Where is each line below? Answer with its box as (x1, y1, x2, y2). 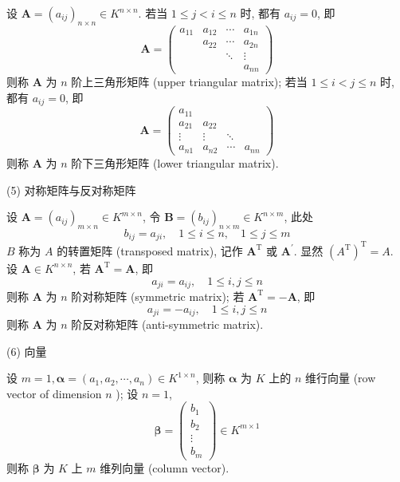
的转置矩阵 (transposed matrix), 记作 (57, 242, 243, 259)
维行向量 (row (304, 369, 376, 386)
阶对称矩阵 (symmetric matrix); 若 (71, 287, 245, 304)
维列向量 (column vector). (100, 459, 229, 476)
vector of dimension (6, 385, 102, 401)
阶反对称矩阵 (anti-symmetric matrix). (71, 316, 264, 332)
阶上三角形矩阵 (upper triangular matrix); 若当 (71, 73, 308, 90)
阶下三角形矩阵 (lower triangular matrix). (71, 154, 279, 171)
